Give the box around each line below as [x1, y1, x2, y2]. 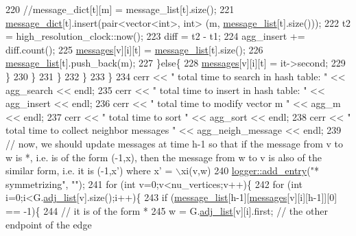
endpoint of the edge [5, 217, 92, 231]
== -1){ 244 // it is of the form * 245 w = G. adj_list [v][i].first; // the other [5, 203, 328, 217]
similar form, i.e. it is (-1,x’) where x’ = [5, 163, 173, 178]
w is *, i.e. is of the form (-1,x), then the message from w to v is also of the [5, 150, 322, 164]
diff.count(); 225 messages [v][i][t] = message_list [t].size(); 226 [5, 42, 263, 56]
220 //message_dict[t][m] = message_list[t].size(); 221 [5, 2, 235, 16]
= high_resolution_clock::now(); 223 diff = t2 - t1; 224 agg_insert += [5, 29, 305, 43]
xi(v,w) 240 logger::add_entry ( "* [180, 163, 319, 178]
